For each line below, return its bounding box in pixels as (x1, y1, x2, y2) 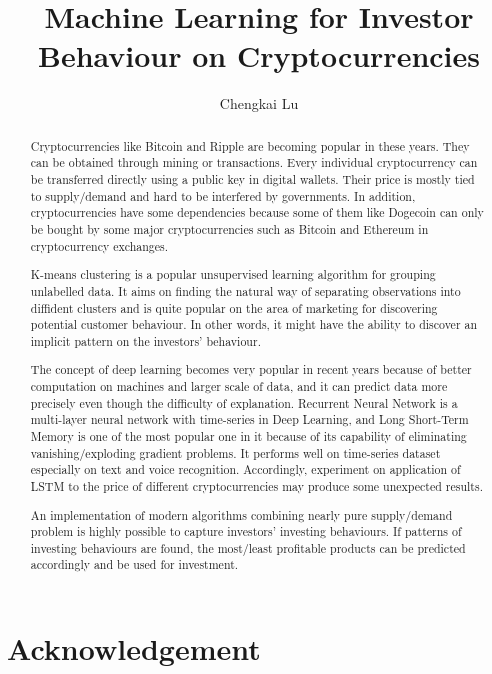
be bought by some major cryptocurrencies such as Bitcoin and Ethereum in (30, 220, 429, 237)
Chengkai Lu (219, 93, 299, 114)
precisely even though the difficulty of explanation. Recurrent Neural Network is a (30, 394, 458, 411)
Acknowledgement (7, 628, 261, 669)
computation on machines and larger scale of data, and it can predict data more (30, 378, 448, 395)
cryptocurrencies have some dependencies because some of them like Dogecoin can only (30, 204, 484, 221)
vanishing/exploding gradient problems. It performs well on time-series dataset (30, 444, 441, 461)
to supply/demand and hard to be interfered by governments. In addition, (30, 187, 416, 204)
